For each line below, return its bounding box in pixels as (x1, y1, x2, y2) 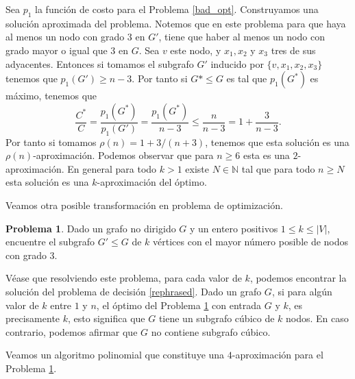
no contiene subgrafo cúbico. (151, 324, 271, 339)
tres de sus (271, 42, 316, 57)
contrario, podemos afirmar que (5, 324, 138, 339)
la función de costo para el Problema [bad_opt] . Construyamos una (35, 2, 319, 16)
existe (185, 161, 210, 175)
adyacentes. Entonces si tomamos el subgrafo (5, 56, 194, 71)
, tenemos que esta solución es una (205, 134, 350, 149)
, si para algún (271, 284, 332, 298)
